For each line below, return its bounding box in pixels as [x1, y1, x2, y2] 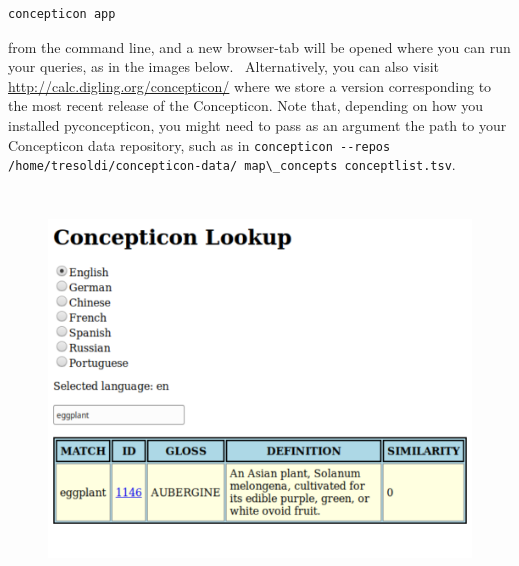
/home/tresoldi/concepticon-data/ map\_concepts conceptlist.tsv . [8, 154, 456, 175]
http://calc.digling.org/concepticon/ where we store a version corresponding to [8, 75, 492, 96]
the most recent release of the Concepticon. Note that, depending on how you [8, 95, 484, 116]
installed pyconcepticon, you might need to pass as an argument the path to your [8, 114, 507, 135]
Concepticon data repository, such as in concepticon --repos [8, 134, 391, 155]
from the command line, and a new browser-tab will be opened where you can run [8, 36, 511, 57]
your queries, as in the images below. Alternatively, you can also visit [8, 56, 439, 77]
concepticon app [8, 7, 116, 21]
